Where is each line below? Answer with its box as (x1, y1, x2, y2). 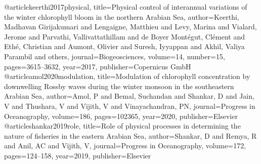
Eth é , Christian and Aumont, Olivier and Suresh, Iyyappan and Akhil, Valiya (4, 41, 245, 52)
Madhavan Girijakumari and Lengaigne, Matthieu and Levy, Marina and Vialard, (4, 21, 257, 32)
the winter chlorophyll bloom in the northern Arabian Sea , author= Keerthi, (4, 11, 239, 22)
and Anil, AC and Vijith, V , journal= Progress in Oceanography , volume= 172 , (4, 140, 246, 151)
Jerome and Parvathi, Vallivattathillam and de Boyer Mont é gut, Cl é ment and (4, 31, 245, 42)
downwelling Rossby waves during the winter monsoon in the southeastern (4, 80, 234, 91)
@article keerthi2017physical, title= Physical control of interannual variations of (4, 2, 247, 12)
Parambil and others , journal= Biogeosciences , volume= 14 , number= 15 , (4, 51, 225, 61)
